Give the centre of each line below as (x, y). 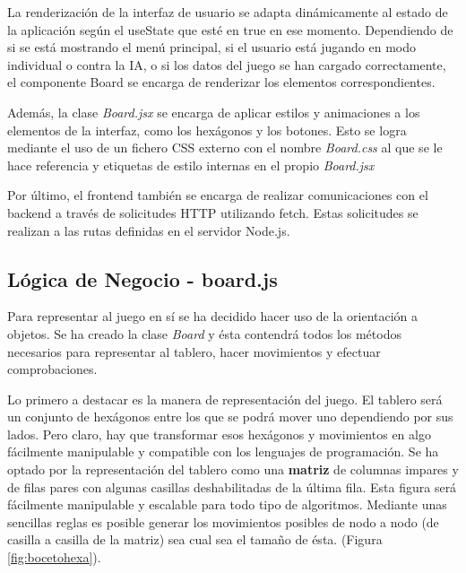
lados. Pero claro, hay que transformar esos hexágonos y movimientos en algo (219, 434)
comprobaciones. (52, 369)
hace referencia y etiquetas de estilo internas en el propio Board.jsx (191, 165)
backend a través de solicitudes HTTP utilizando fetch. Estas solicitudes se (213, 212)
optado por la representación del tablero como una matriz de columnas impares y (233, 469)
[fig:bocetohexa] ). (54, 557)
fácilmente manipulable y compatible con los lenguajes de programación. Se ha (223, 451)
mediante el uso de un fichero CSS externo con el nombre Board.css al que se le (225, 148)
